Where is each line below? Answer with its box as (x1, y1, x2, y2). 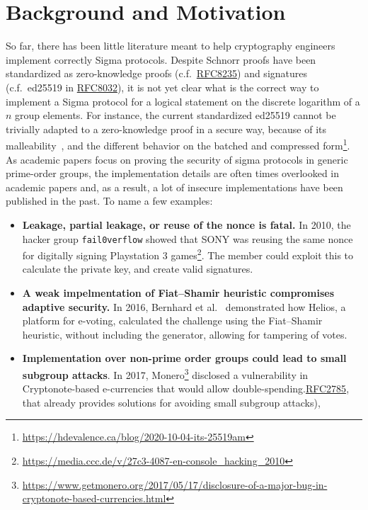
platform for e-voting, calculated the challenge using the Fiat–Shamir (22, 313, 323, 328)
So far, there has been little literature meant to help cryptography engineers (6, 38, 335, 53)
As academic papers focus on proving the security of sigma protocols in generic (6, 152, 348, 166)
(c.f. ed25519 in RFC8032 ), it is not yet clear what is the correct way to (6, 79, 319, 94)
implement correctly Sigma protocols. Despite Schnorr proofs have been (6, 52, 316, 67)
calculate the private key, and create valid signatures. (22, 261, 253, 276)
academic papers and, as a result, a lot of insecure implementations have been (6, 179, 343, 194)
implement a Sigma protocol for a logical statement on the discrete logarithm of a (6, 93, 360, 108)
